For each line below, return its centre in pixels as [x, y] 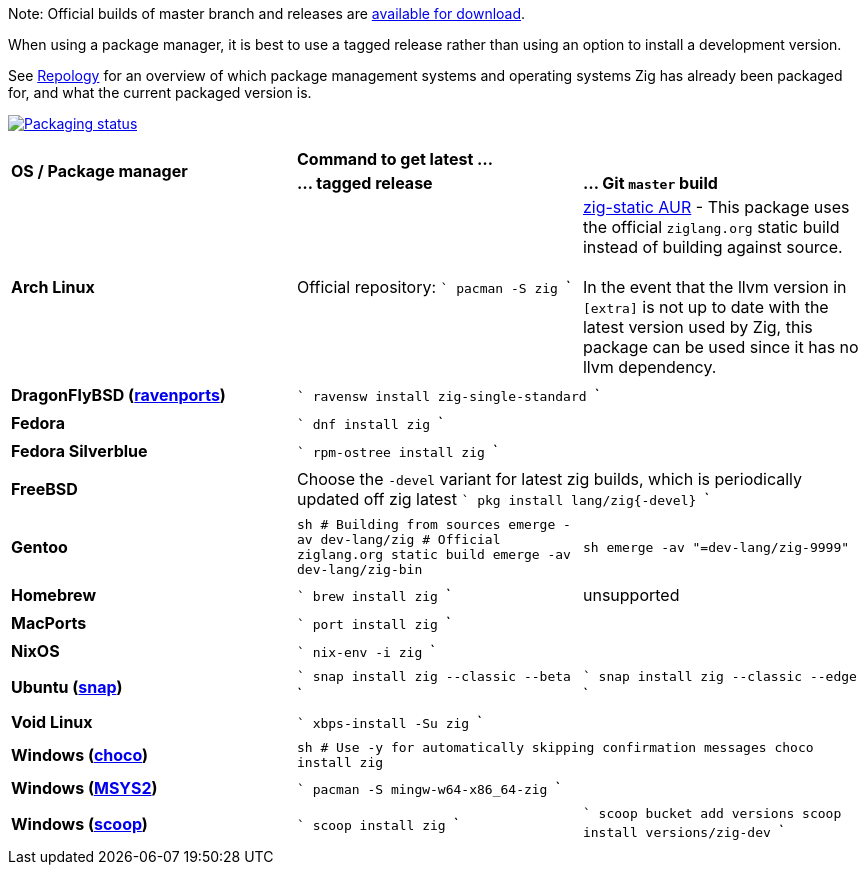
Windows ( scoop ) [79, 823]
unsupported [631, 595]
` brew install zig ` [373, 595]
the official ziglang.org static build [711, 227]
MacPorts [49, 623]
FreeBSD [44, 489]
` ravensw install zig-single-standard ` [448, 395]
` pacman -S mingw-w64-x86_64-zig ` [428, 788]
